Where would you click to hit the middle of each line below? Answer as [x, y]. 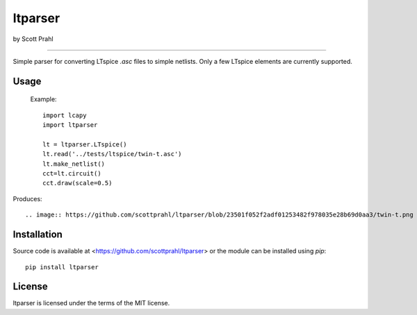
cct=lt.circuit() [72, 174]
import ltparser [70, 125]
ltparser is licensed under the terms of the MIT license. [91, 303]
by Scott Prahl [33, 39]
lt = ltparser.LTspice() [85, 144]
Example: [43, 99]
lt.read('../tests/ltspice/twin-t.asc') [112, 154]
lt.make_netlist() [74, 164]
